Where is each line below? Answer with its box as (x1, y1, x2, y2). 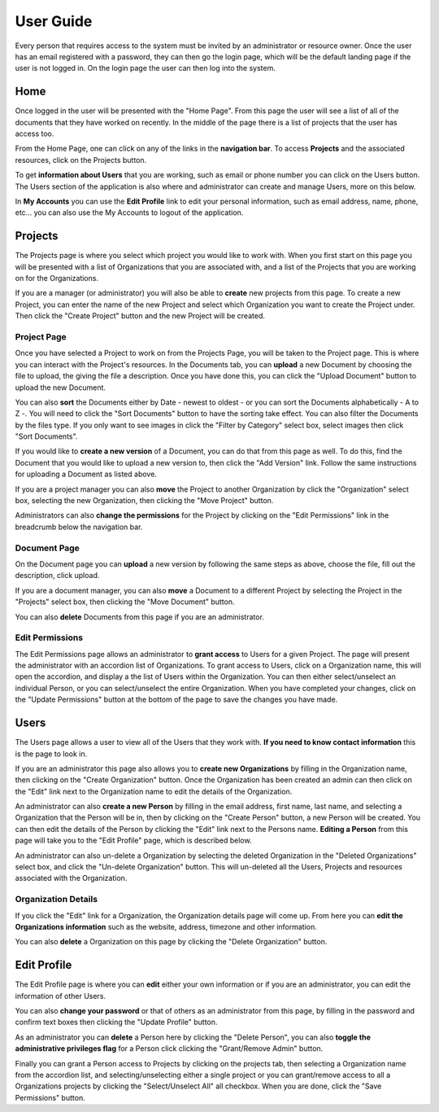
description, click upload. (15, 571, 100, 580)
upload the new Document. (15, 383, 106, 392)
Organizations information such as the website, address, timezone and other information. (15, 922, 317, 931)
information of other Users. (15, 991, 106, 1000)
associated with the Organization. (15, 873, 128, 883)
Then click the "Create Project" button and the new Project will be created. (15, 311, 266, 321)
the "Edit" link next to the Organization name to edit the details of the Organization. (15, 786, 293, 796)
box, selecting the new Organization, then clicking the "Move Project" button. (15, 496, 274, 506)
